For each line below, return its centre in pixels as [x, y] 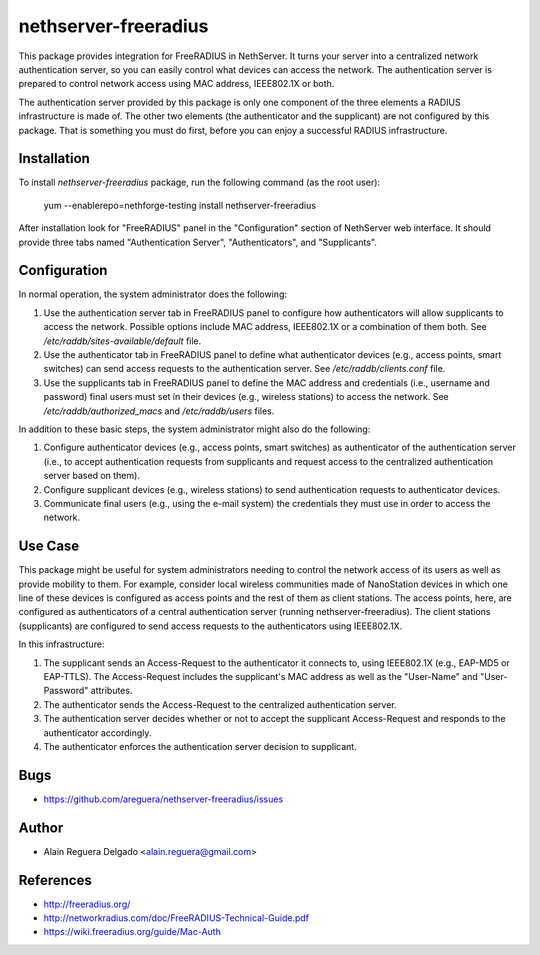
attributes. [111, 691]
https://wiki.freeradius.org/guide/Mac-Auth [132, 932]
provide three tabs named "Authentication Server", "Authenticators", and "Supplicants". [197, 242]
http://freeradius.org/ [87, 904]
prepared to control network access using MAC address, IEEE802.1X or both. [176, 84]
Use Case [49, 546]
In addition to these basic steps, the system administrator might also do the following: [194, 429]
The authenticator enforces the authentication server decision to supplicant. [200, 746]
